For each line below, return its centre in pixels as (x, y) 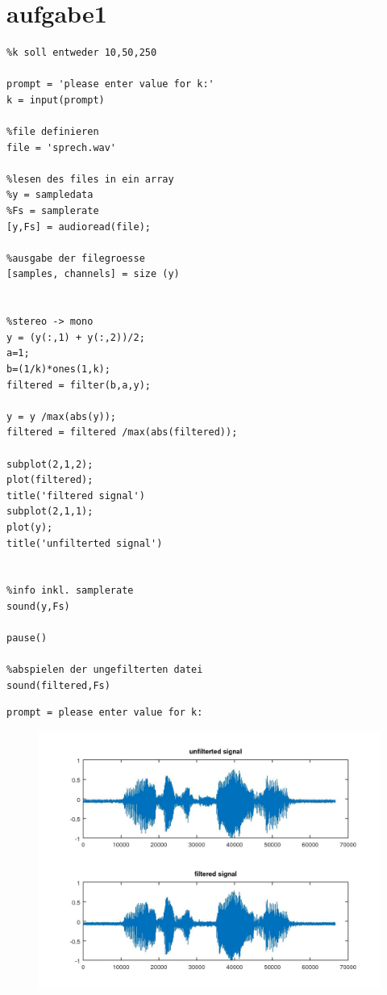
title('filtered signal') (76, 495)
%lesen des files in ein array (90, 179)
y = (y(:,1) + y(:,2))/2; (76, 337)
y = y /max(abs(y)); (62, 416)
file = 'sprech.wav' (62, 147)
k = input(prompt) (56, 100)
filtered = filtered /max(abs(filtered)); (122, 432)
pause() (27, 638)
